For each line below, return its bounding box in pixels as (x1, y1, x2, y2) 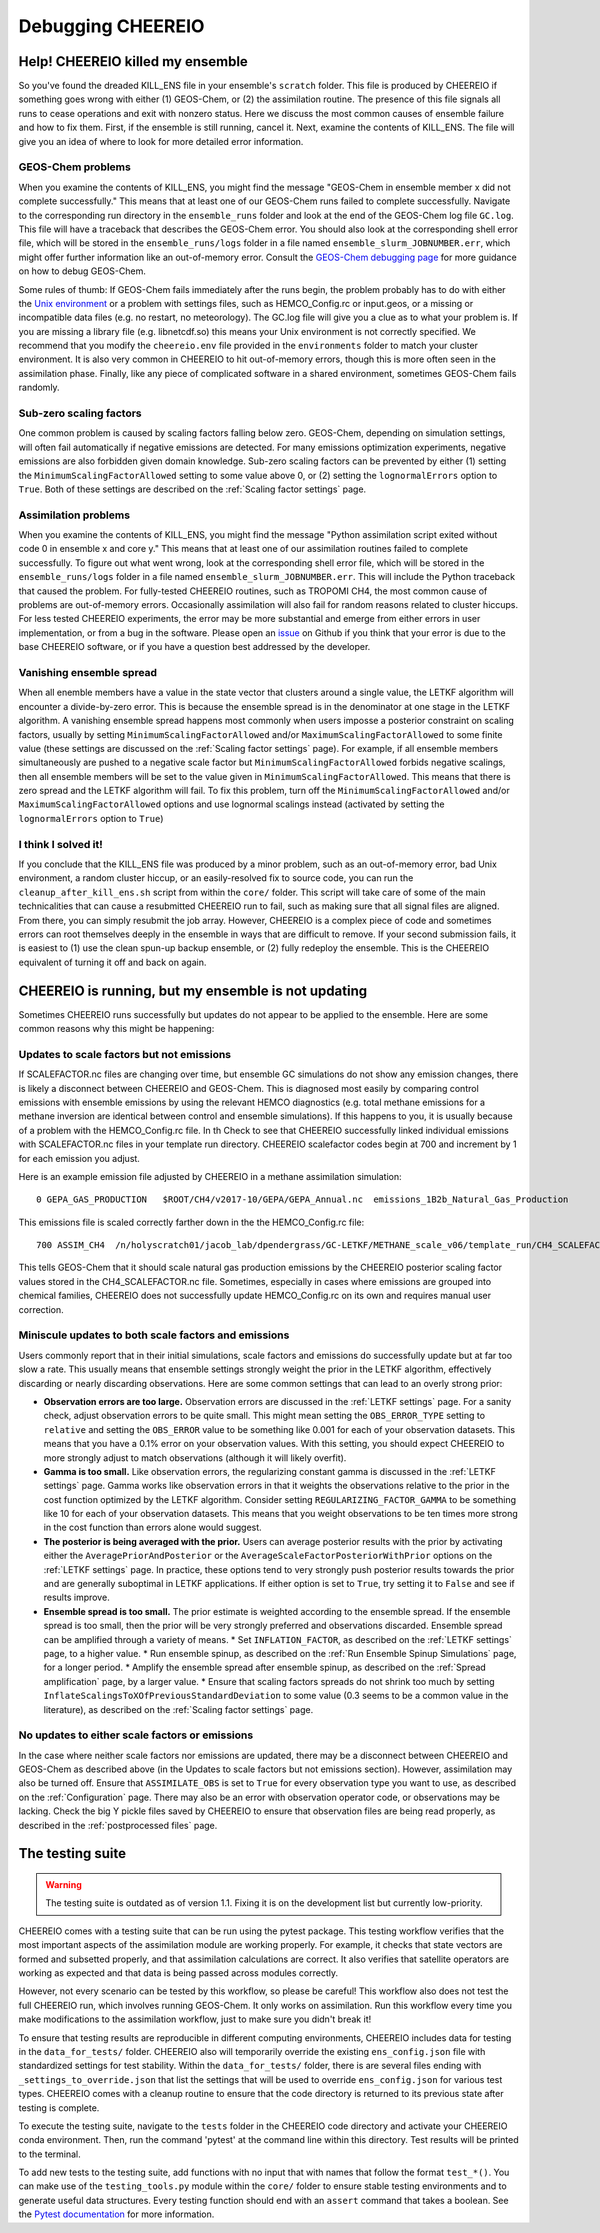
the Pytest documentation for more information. (18, 2208, 215, 2220)
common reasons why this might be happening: (18, 1023, 215, 1035)
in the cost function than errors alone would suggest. (43, 1521, 262, 1534)
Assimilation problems (18, 508, 130, 522)
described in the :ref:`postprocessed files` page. (18, 1819, 218, 1831)
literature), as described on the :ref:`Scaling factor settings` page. (43, 1703, 314, 1715)
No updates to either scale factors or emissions (18, 1728, 254, 1742)
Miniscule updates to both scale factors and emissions (18, 1328, 290, 1342)
